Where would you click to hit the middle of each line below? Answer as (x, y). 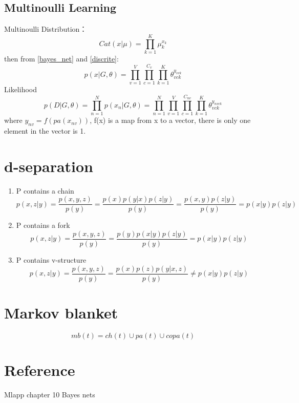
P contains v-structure (51, 260)
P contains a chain (45, 190)
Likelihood (20, 89)
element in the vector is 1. (45, 130)
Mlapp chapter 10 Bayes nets (50, 394)
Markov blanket (61, 312)
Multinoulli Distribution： (46, 29)
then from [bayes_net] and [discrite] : (61, 58)
